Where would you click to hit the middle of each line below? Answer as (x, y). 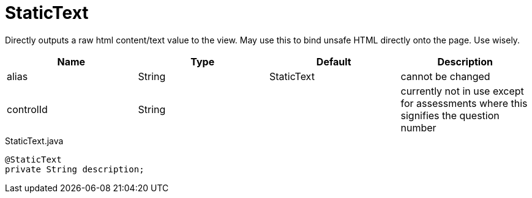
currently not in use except (462, 91)
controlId (27, 109)
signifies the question (450, 115)
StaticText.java (34, 141)
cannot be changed (445, 76)
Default (334, 61)
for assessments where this (464, 103)
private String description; (75, 169)
